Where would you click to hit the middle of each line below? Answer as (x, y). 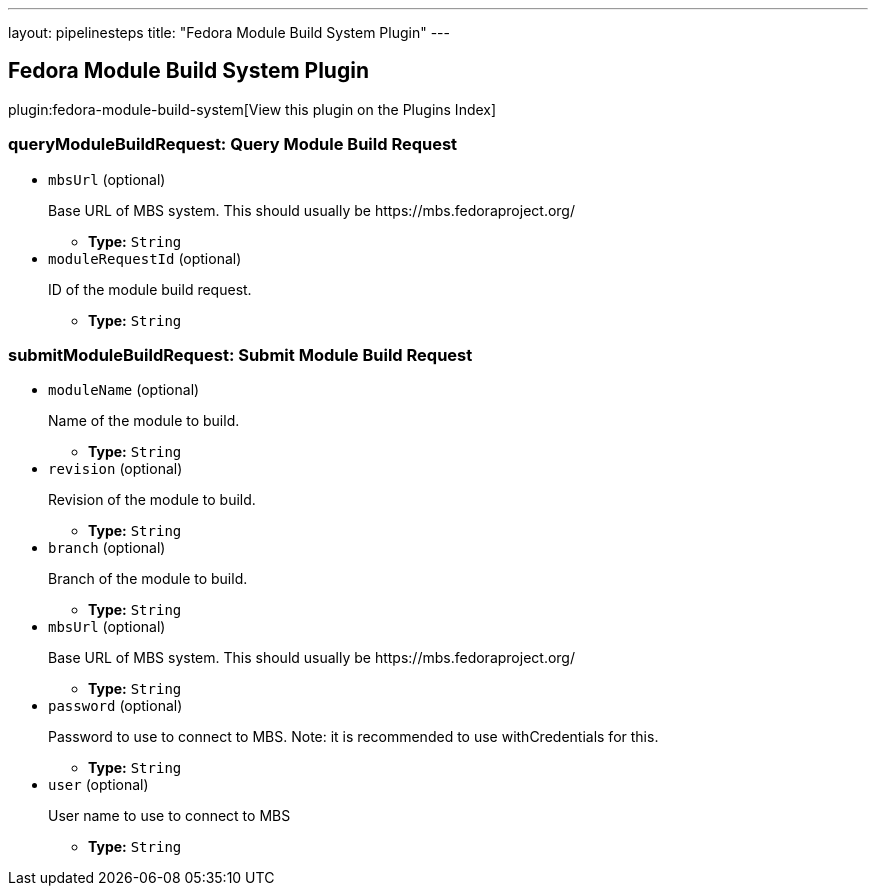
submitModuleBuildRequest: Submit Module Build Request (240, 354)
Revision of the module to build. (152, 500)
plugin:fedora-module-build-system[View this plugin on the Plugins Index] (252, 109)
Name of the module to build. (144, 421)
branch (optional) (107, 548)
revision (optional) (115, 469)
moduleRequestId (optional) (145, 258)
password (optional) (115, 706)
